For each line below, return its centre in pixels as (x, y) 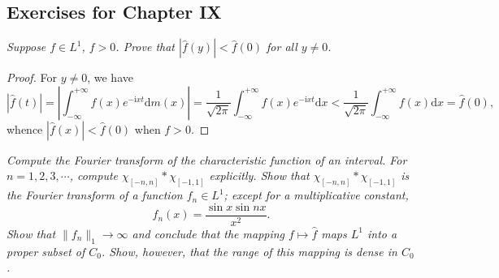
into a (382, 233)
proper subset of (46, 251)
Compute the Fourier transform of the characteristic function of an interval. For (207, 159)
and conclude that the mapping (208, 233)
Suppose (26, 47)
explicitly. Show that (259, 175)
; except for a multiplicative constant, (316, 195)
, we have (110, 77)
